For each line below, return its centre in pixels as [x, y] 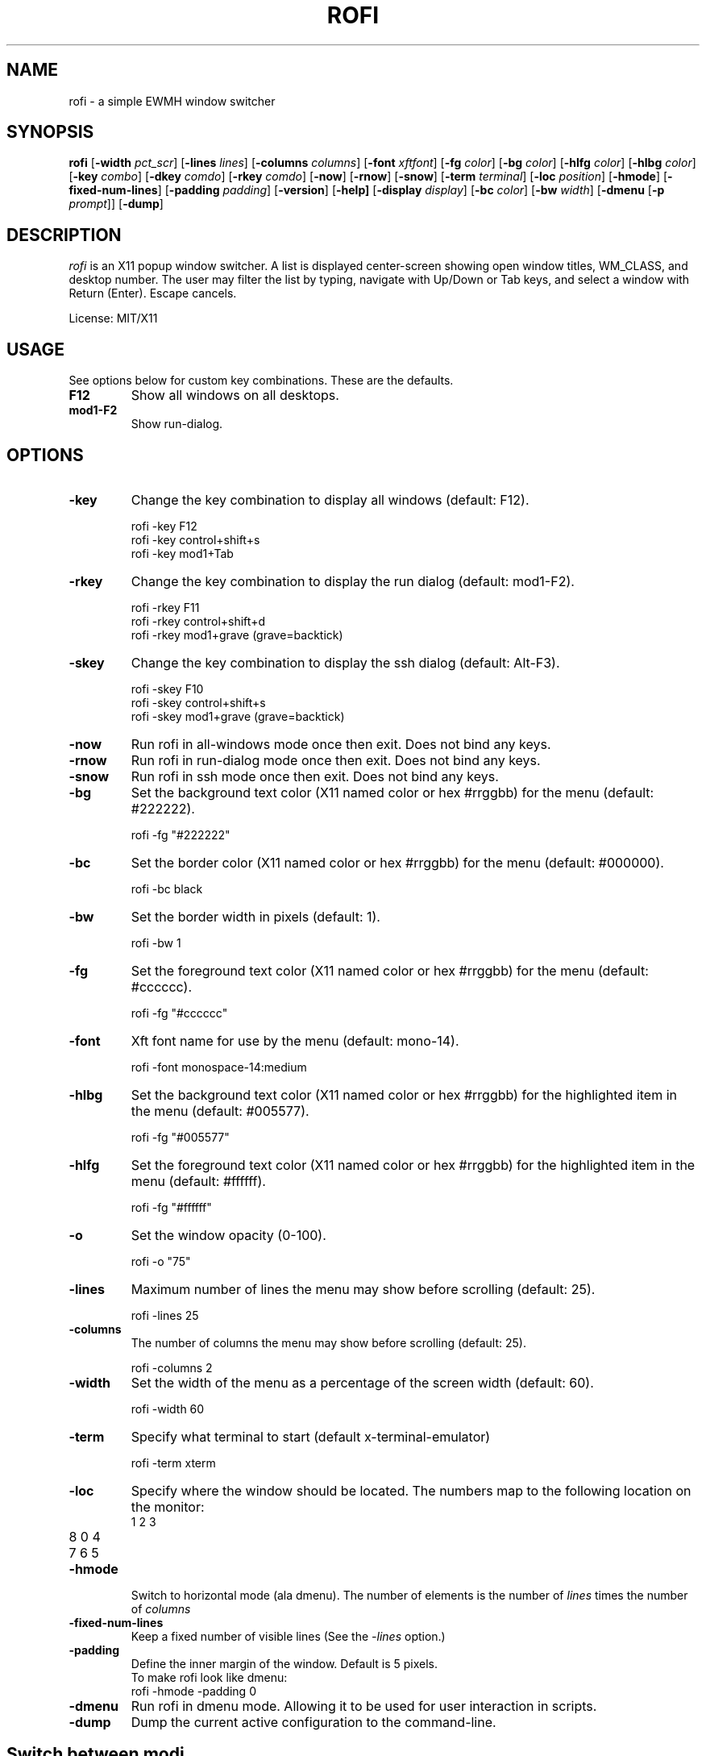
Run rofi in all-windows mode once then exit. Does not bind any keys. [341, 744]
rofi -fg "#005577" [180, 1137]
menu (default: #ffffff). [198, 1181]
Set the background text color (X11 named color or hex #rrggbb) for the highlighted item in [404, 1094]
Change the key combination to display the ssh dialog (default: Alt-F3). [345, 662]
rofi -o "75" [161, 1261]
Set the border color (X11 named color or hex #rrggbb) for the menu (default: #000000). [397, 862]
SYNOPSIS [50, 132]
